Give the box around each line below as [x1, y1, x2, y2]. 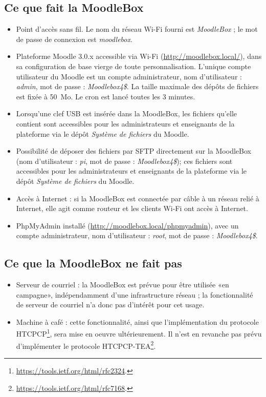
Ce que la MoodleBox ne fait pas [4, 255, 182, 271]
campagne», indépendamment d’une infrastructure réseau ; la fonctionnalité [16, 289, 253, 300]
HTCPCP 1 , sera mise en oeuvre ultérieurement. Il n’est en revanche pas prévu [16, 327, 262, 339]
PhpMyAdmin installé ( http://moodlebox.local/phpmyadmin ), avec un [16, 220, 239, 231]
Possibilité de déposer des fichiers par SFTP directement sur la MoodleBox [16, 145, 251, 156]
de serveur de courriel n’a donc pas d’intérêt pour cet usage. [16, 299, 205, 310]
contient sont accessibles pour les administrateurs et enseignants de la [16, 118, 235, 129]
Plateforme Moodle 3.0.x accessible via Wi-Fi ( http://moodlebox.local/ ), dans [16, 51, 262, 61]
